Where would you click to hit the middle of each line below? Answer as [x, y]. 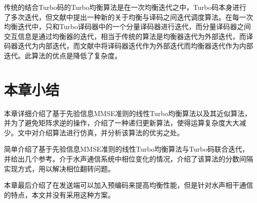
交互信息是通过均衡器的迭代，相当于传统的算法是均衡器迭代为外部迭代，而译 [128, 36]
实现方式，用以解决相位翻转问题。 [59, 168]
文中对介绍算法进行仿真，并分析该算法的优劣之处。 [101, 132]
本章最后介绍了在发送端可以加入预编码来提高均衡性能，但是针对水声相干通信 [128, 185]
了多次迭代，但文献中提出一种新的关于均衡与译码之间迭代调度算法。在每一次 [128, 17]
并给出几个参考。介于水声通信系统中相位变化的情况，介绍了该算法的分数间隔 [128, 159]
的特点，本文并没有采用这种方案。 [59, 194]
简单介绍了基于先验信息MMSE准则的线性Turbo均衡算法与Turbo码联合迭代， [127, 149]
